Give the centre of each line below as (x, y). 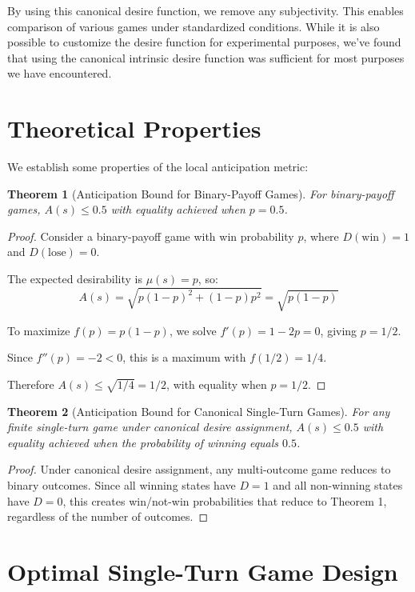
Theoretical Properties (134, 128)
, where (321, 236)
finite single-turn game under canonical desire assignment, (150, 427)
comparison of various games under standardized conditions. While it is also (194, 26)
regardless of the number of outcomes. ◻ (108, 516)
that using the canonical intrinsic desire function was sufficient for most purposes (206, 57)
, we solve (193, 330)
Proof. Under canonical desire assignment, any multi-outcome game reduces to (199, 469)
